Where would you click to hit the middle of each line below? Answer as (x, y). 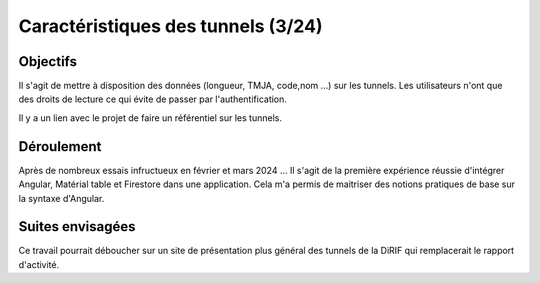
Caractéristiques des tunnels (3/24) (171, 26)
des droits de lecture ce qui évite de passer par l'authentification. (152, 99)
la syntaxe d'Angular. (61, 198)
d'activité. (39, 264)
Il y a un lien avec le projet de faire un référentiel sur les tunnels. (150, 117)
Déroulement (60, 146)
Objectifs (48, 61)
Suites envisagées (77, 226)
